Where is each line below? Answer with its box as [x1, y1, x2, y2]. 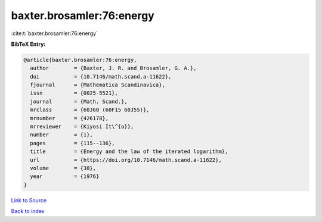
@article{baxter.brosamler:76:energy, [23, 57, 137, 63]
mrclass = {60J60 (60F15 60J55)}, [30, 107, 150, 113]
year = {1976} [30, 173, 100, 180]
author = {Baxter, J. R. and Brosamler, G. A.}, [30, 65, 197, 71]
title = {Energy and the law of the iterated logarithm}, [30, 148, 228, 155]
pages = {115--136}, [30, 140, 116, 146]
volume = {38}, [30, 165, 97, 171]
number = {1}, [30, 132, 94, 138]
